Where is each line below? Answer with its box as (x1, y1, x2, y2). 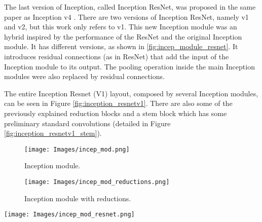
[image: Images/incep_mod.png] (24, 145, 130, 153)
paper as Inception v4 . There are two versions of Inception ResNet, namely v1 (4, 11, 249, 22)
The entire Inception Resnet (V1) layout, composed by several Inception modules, (4, 88, 258, 98)
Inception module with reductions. (24, 193, 131, 203)
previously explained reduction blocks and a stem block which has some (4, 107, 227, 118)
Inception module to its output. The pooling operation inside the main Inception (4, 61, 255, 71)
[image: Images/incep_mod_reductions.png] (24, 178, 170, 186)
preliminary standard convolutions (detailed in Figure (4, 118, 171, 128)
